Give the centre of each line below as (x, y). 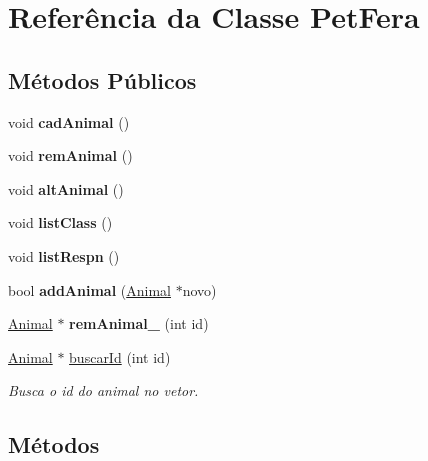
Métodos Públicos (102, 79)
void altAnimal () (66, 188)
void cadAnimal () (69, 121)
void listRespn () (64, 255)
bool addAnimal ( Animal (89, 289)
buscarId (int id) (120, 356)
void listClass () (60, 222)
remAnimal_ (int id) (139, 323)
